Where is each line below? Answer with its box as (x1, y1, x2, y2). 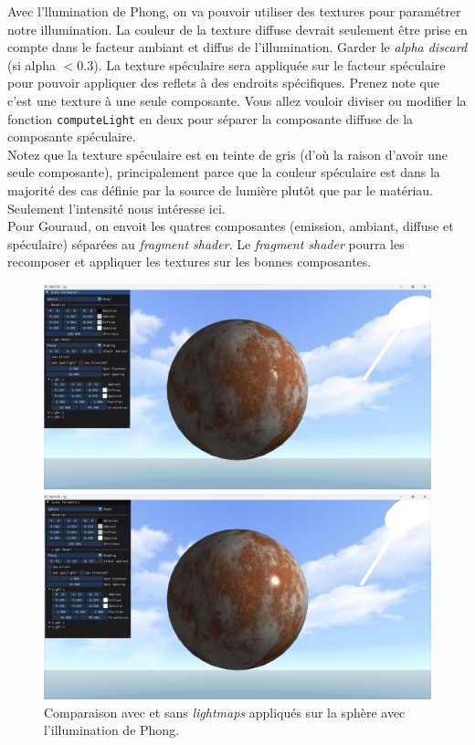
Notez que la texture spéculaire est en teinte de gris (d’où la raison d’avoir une (7, 144, 448, 163)
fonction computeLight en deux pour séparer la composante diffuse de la (7, 109, 414, 128)
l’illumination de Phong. (44, 720, 180, 740)
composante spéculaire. (7, 127, 136, 146)
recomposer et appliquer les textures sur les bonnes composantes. (7, 252, 372, 271)
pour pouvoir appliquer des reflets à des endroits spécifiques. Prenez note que (7, 73, 440, 92)
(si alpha (7, 55, 56, 74)
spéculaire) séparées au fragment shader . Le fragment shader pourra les (7, 234, 405, 253)
